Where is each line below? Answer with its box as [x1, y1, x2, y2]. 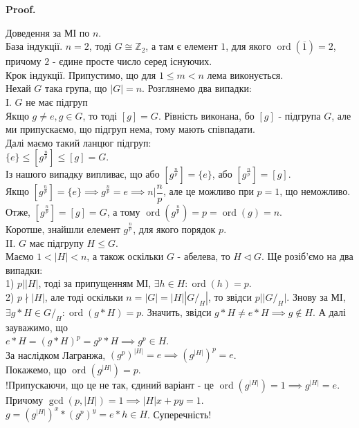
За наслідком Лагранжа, [6, 347, 106, 362]
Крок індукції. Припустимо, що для [6, 67, 156, 82]
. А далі [313, 304, 346, 319]
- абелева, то [177, 249, 230, 263]
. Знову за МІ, [286, 289, 346, 304]
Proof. [6, 2, 36, 16]
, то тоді [82, 108, 118, 122]
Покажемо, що [6, 362, 66, 377]
